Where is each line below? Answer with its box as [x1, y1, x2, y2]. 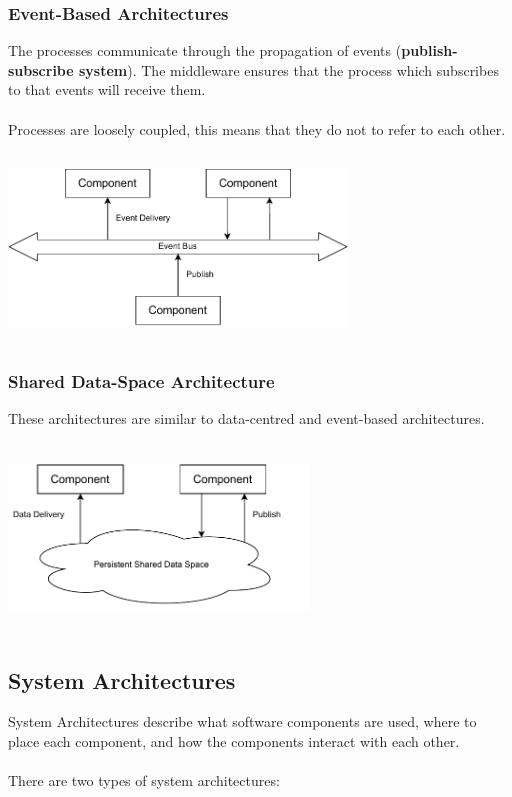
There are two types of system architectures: [8, 770, 280, 791]
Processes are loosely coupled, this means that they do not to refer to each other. [8, 118, 506, 139]
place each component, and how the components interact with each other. [8, 730, 460, 751]
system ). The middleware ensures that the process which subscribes [78, 59, 499, 80]
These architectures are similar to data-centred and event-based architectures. [8, 407, 485, 428]
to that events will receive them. [8, 79, 206, 100]
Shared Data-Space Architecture [8, 368, 275, 393]
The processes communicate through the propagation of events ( [8, 40, 402, 61]
